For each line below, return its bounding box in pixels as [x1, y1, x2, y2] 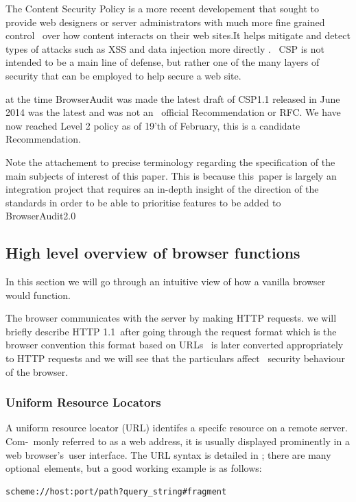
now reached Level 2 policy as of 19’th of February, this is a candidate [5, 118, 300, 132]
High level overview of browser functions [5, 242, 300, 263]
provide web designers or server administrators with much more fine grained [5, 14, 325, 29]
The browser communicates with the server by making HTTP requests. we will [5, 311, 337, 325]
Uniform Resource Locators [5, 394, 161, 411]
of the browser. [5, 364, 69, 379]
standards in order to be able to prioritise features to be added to [5, 195, 281, 209]
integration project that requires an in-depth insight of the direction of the [5, 182, 319, 196]
